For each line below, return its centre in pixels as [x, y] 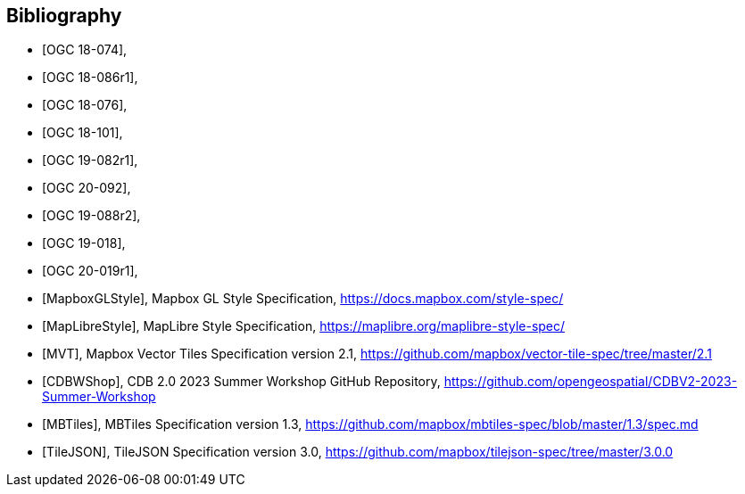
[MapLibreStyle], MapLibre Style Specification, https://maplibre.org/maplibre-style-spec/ [304, 326]
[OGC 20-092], [87, 188]
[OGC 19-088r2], [91, 216]
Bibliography [64, 16]
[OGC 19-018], [84, 243]
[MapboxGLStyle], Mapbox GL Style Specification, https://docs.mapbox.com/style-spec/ [303, 299]
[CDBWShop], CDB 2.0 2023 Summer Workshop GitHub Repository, [241, 382]
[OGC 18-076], [85, 105]
